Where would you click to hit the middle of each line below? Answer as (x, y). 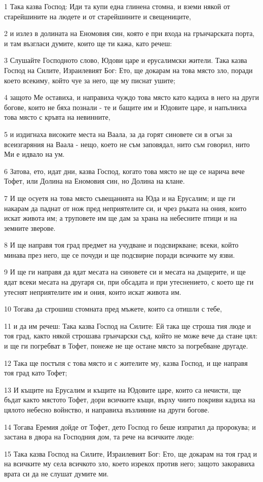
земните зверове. (30, 228)
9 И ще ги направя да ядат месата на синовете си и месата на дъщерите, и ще (125, 272)
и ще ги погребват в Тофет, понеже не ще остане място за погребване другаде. (126, 346)
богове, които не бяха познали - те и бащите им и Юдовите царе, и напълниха (125, 107)
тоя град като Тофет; (36, 373)
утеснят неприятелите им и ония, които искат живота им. (93, 291)
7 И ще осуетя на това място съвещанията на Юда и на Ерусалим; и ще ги (120, 198)
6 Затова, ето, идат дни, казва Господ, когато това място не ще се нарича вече (124, 171)
